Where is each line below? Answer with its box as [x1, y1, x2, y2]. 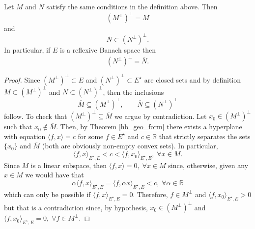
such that [4, 121, 32, 132]
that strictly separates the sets [159, 131, 251, 141]
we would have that [25, 170, 84, 180]
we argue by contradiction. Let [114, 111, 207, 121]
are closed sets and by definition [144, 74, 241, 85]
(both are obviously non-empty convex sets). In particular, [42, 141, 218, 151]
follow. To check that [4, 111, 67, 121]
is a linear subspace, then [30, 160, 107, 170]
